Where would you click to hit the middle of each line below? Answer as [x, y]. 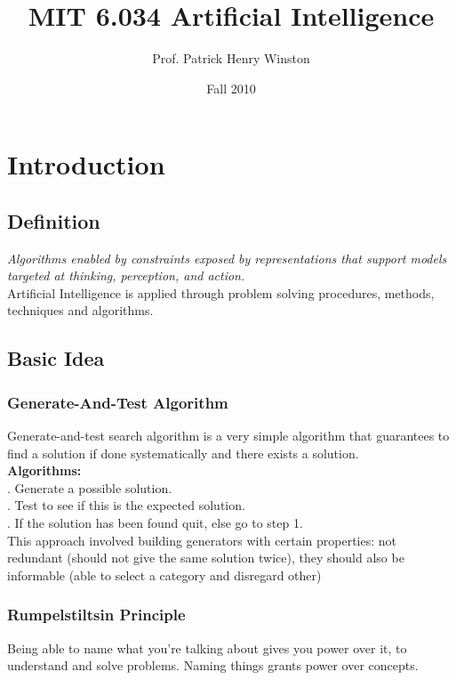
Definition [54, 220]
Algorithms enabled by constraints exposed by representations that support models [227, 258]
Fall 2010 [231, 88]
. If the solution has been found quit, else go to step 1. [155, 523]
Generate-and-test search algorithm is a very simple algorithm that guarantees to [228, 436]
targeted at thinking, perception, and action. [126, 275]
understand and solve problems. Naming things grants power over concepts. [213, 665]
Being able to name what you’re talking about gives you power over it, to [207, 648]
